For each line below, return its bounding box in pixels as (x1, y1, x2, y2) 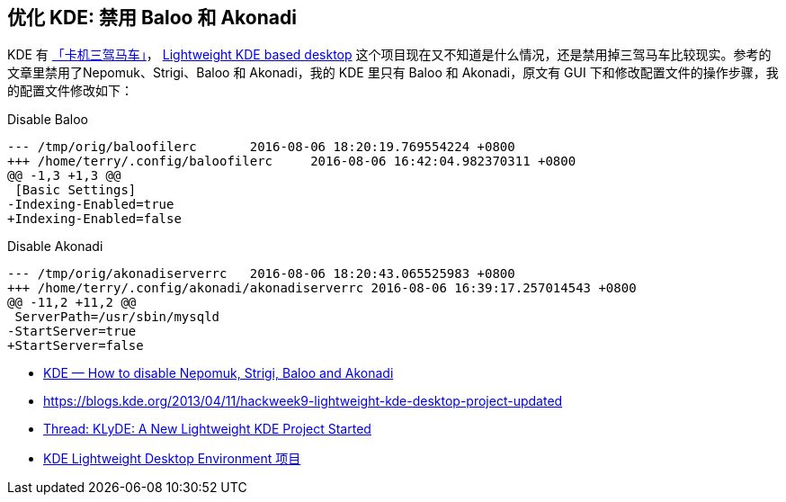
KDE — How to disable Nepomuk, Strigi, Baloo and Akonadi (43, 365, 394, 381)
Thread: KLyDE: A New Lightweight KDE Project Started (43, 421, 371, 437)
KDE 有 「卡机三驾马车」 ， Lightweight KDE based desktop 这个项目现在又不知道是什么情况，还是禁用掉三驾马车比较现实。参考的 (7, 47, 772, 63)
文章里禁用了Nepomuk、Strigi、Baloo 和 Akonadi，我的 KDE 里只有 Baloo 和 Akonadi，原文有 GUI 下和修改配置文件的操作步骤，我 (7, 65, 779, 81)
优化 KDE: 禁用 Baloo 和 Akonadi (7, 6, 297, 29)
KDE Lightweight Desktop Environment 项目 (43, 451, 301, 467)
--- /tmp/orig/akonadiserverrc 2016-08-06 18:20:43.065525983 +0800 (7, 266, 515, 282)
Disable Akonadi (7, 238, 103, 255)
